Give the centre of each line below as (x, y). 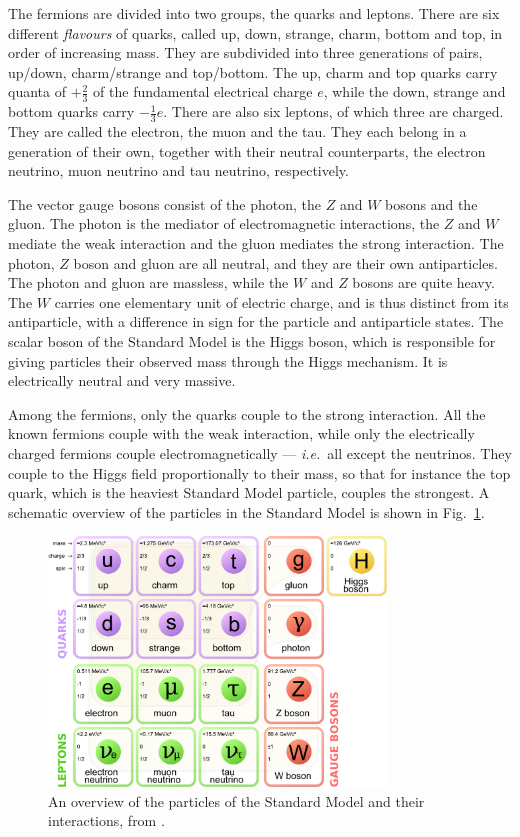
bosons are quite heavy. (423, 282)
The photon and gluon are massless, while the (148, 282)
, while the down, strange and (414, 91)
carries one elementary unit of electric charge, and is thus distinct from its (281, 301)
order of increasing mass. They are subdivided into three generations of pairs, (245, 52)
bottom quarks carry (71, 111)
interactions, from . (106, 820)
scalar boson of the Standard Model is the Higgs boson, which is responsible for (252, 340)
